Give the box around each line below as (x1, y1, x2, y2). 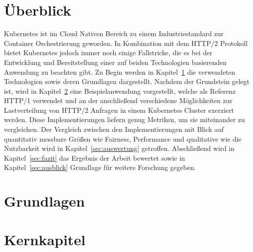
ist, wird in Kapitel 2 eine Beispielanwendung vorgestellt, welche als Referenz (4, 85, 236, 96)
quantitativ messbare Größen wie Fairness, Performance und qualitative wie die (4, 133, 242, 144)
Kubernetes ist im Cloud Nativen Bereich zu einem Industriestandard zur (4, 28, 224, 39)
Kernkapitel (4, 229, 85, 249)
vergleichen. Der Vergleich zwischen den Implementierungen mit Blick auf (4, 124, 224, 134)
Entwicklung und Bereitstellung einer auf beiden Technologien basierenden (4, 57, 227, 67)
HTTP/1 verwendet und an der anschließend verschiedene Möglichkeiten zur (4, 95, 232, 105)
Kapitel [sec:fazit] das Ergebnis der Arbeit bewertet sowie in (4, 152, 185, 163)
